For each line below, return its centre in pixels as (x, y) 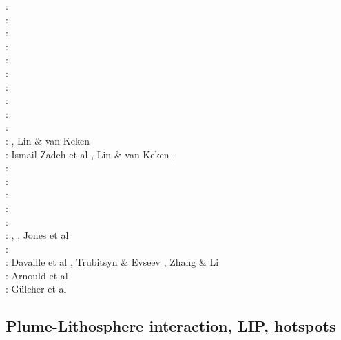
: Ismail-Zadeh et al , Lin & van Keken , (91, 154)
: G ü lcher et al (36, 289)
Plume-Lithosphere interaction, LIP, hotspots (171, 326)
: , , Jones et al (37, 235)
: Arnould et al (37, 275)
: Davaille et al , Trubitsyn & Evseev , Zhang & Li (112, 262)
